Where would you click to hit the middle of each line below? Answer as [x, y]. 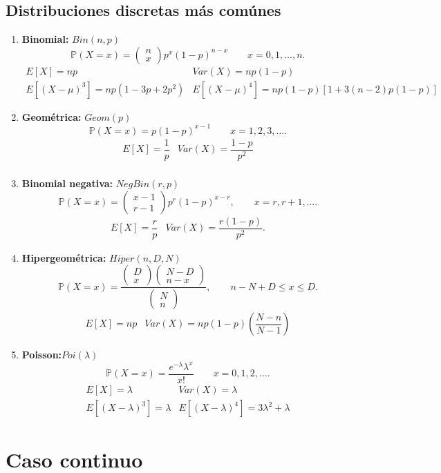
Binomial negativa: [67, 183]
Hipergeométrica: [64, 257]
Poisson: [42, 355]
